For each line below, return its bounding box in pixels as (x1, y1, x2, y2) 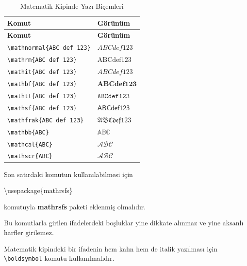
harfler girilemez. (4, 227, 54, 237)
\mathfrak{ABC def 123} (7, 117, 84, 124)
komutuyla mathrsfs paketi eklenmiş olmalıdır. (4, 201, 146, 211)
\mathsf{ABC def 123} (7, 104, 77, 112)
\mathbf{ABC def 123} (7, 81, 77, 88)
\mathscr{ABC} (7, 153, 53, 160)
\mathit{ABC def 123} (7, 69, 77, 76)
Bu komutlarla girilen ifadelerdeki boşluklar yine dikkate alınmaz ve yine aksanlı (4, 218, 244, 228)
